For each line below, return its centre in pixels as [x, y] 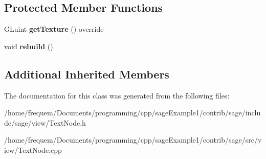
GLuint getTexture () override [54, 29]
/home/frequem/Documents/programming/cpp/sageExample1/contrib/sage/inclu [132, 113]
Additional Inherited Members [87, 74]
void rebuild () [29, 46]
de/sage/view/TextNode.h [45, 122]
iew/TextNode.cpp [33, 150]
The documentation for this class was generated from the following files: [117, 95]
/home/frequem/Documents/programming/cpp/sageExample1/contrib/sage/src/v [133, 140]
